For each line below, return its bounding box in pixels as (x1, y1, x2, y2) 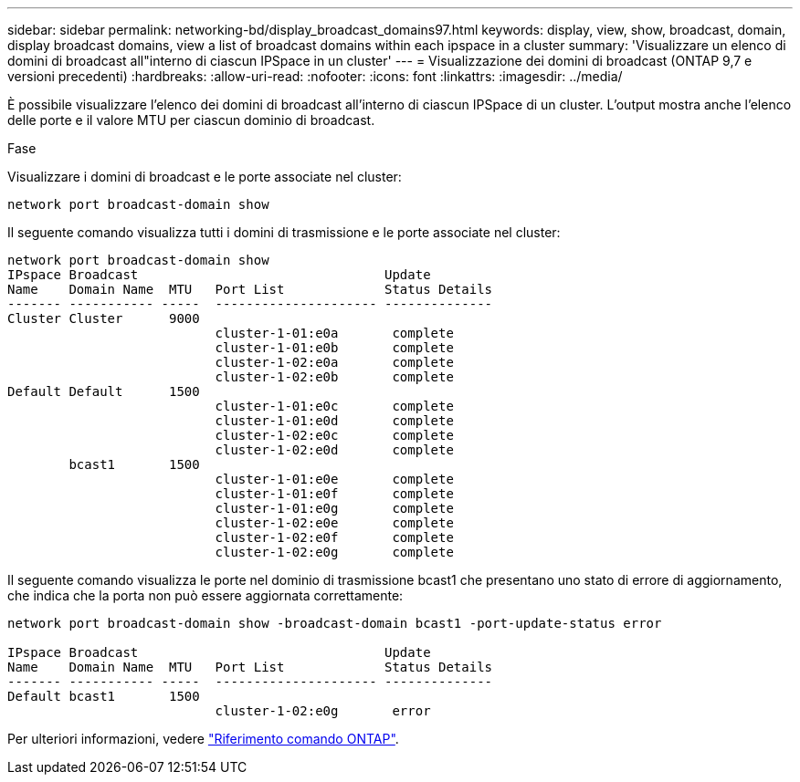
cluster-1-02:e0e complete (215, 516, 454, 530)
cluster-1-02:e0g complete (215, 545, 454, 559)
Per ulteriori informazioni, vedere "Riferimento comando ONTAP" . (7, 731, 399, 746)
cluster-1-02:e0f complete (215, 530, 454, 545)
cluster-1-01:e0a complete (215, 326, 454, 340)
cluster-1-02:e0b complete (215, 370, 454, 384)
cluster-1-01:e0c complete (215, 399, 454, 413)
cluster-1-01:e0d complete (215, 413, 454, 428)
